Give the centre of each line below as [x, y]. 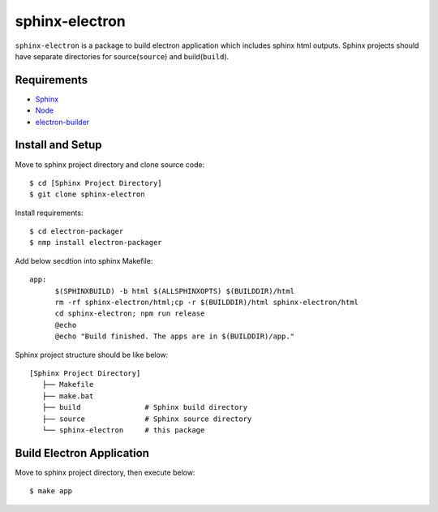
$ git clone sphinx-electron [87, 194]
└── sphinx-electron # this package [123, 430]
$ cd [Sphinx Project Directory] [96, 183]
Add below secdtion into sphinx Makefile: [84, 260]
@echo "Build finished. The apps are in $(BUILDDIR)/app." [175, 336]
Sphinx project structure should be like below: [92, 355]
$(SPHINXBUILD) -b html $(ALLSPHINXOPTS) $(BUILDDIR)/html [175, 291]
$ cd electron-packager [77, 232]
